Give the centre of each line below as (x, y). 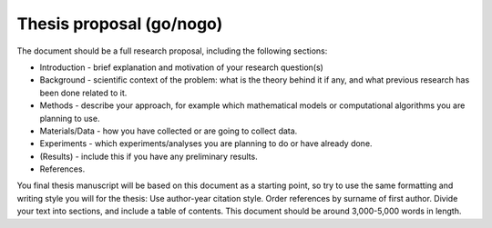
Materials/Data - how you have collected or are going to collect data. (169, 131)
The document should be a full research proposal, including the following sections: (172, 51)
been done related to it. (83, 93)
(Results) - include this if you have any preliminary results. (149, 156)
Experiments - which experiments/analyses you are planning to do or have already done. (206, 144)
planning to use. (70, 118)
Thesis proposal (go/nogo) (120, 24)
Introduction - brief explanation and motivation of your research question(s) (181, 67)
